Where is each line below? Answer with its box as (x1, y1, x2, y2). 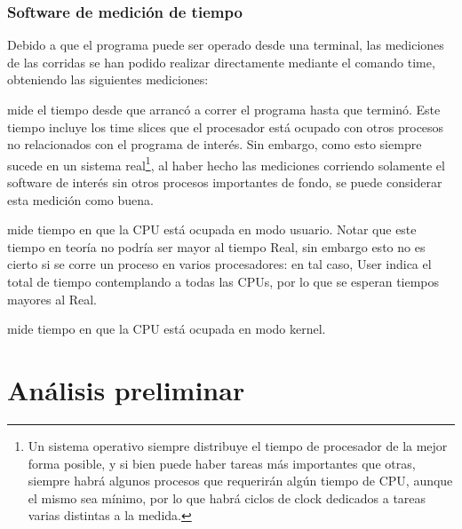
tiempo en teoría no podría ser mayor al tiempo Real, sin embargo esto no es (7, 237, 426, 256)
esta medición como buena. (7, 190, 154, 209)
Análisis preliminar (7, 371, 245, 407)
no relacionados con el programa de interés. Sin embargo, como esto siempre (7, 135, 422, 154)
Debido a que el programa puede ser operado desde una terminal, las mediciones (7, 36, 444, 54)
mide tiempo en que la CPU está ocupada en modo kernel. (7, 320, 326, 338)
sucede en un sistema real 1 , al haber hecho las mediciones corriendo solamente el (7, 153, 445, 174)
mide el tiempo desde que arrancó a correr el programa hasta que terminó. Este (7, 100, 441, 118)
